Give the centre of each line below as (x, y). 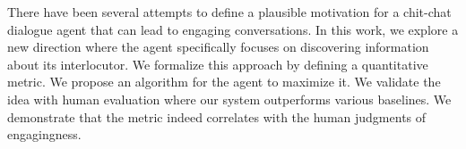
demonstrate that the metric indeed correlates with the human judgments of (217, 116)
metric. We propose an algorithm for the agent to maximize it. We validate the (224, 82)
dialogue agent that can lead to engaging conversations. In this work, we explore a (233, 29)
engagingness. (44, 134)
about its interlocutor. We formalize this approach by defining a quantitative (218, 64)
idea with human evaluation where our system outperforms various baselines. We (229, 99)
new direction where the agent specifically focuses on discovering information (218, 47)
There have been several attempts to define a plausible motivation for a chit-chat (229, 12)
